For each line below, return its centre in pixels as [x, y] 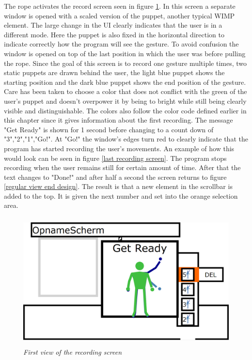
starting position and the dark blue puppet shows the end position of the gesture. [125, 82]
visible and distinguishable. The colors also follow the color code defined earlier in [125, 110]
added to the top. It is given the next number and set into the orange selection [121, 196]
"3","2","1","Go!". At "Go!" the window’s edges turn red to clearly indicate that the [126, 139]
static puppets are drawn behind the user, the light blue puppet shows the [114, 72]
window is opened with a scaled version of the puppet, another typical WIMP [119, 15]
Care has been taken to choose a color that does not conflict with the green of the [126, 91]
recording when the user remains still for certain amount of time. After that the [122, 167]
